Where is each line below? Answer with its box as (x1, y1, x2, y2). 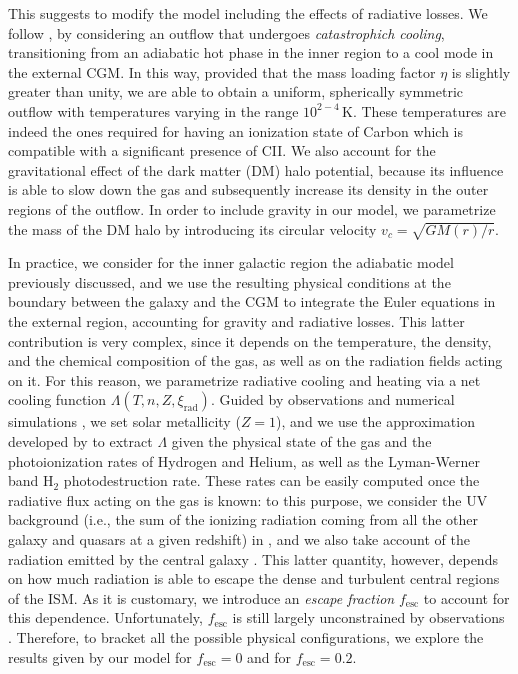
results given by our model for (8, 646, 192, 667)
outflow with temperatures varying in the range (8, 100, 299, 121)
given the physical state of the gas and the (171, 431, 432, 452)
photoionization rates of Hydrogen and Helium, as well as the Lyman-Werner (8, 450, 480, 471)
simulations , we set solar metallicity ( (8, 411, 241, 432)
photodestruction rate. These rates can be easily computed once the (63, 470, 480, 491)
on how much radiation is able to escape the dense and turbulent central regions (8, 568, 500, 589)
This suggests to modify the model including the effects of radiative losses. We (8, 3, 488, 23)
